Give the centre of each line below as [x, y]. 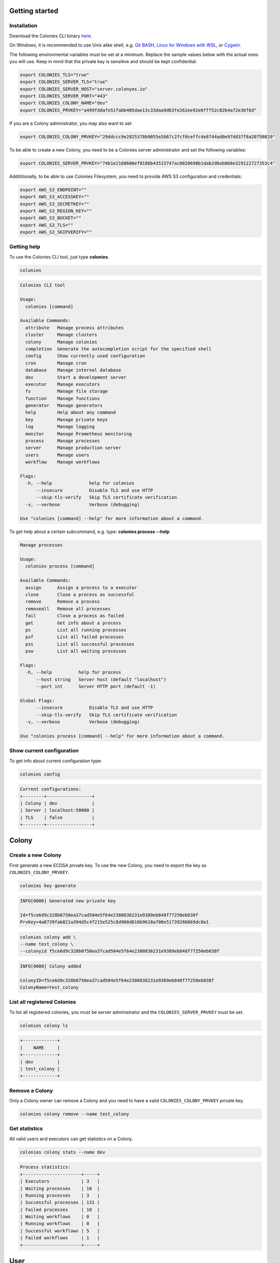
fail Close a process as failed [75, 616]
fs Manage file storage [67, 391]
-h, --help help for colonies [80, 483]
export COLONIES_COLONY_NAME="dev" [64, 103]
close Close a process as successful [80, 595]
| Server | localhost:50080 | [57, 810]
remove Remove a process [63, 602]
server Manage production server [73, 448]
